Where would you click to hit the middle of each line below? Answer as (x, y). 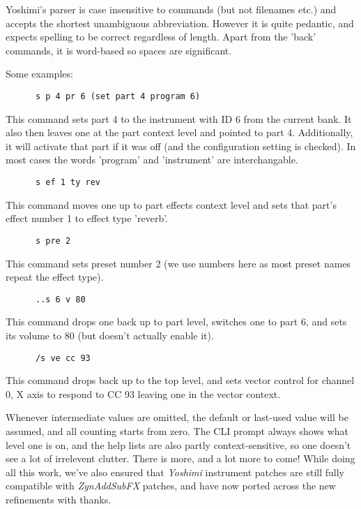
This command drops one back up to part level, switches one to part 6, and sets (176, 322)
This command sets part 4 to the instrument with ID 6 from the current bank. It (179, 118)
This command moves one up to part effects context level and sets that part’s (171, 204)
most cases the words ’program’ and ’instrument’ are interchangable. (152, 160)
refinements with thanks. (59, 499)
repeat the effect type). (55, 277)
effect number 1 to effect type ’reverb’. (87, 218)
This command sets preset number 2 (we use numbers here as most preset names (178, 263)
